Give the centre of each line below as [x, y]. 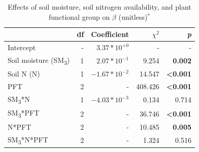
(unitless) [133, 16]
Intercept [22, 47]
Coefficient [110, 34]
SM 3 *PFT [24, 113]
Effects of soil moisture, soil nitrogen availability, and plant [99, 7]
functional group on [79, 16]
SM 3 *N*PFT [28, 140]
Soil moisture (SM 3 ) [39, 60]
